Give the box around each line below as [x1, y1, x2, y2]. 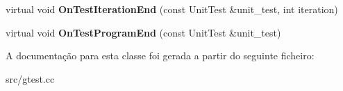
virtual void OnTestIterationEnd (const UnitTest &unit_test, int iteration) [6, 2, 338, 16]
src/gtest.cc [6, 71, 55, 85]
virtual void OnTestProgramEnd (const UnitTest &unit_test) [6, 25, 281, 39]
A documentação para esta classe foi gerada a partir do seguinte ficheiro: [6, 48, 315, 63]
